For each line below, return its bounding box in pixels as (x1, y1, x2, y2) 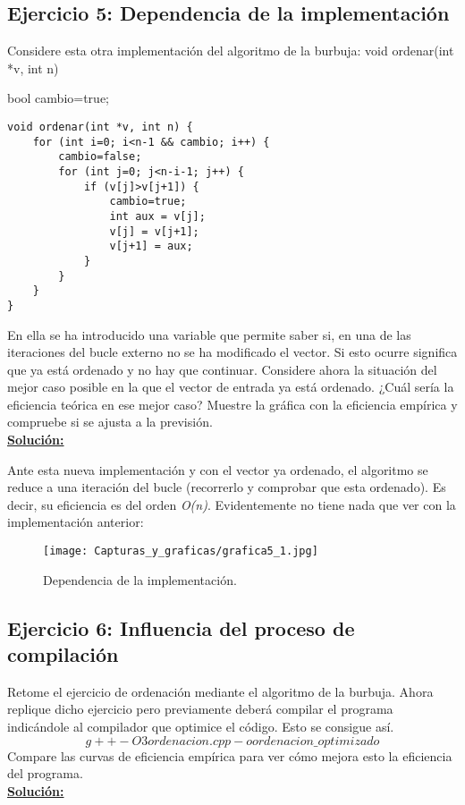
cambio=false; (58, 150, 142, 164)
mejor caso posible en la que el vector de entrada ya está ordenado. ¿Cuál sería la (7, 377, 454, 396)
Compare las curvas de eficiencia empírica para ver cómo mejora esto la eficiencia (7, 746, 452, 765)
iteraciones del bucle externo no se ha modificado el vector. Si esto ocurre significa (7, 343, 458, 361)
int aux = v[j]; (109, 209, 206, 223)
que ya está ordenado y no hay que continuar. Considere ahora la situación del (7, 360, 437, 378)
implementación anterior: (7, 513, 144, 531)
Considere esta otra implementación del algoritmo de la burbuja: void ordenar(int (7, 41, 454, 60)
